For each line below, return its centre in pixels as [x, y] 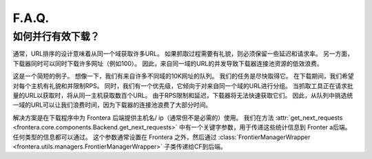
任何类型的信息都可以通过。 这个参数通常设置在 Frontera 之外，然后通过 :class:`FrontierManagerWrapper [162, 137]
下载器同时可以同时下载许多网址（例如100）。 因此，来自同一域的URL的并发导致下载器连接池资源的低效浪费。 [168, 63]
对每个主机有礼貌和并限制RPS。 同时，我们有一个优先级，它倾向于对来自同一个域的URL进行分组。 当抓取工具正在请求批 [183, 85]
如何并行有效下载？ [56, 36]
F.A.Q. [31, 18]
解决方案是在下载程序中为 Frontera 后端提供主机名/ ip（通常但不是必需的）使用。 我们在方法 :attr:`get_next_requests [178, 118]
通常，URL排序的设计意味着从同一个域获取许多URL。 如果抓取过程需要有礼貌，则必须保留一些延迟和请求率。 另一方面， [183, 54]
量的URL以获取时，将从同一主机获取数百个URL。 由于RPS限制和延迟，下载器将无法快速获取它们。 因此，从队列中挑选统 [183, 95]
